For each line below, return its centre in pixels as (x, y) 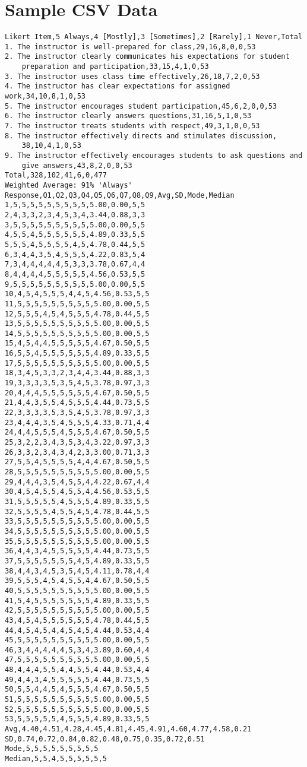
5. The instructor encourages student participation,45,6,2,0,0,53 (141, 106)
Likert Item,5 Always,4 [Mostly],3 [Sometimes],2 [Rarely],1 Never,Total (154, 37)
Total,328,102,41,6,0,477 (56, 175)
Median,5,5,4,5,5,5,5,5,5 (56, 759)
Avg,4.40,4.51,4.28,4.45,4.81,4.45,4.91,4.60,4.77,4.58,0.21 (128, 729)
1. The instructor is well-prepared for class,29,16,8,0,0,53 (130, 47)
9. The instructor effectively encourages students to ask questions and (154, 156)
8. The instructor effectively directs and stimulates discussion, (141, 136)
